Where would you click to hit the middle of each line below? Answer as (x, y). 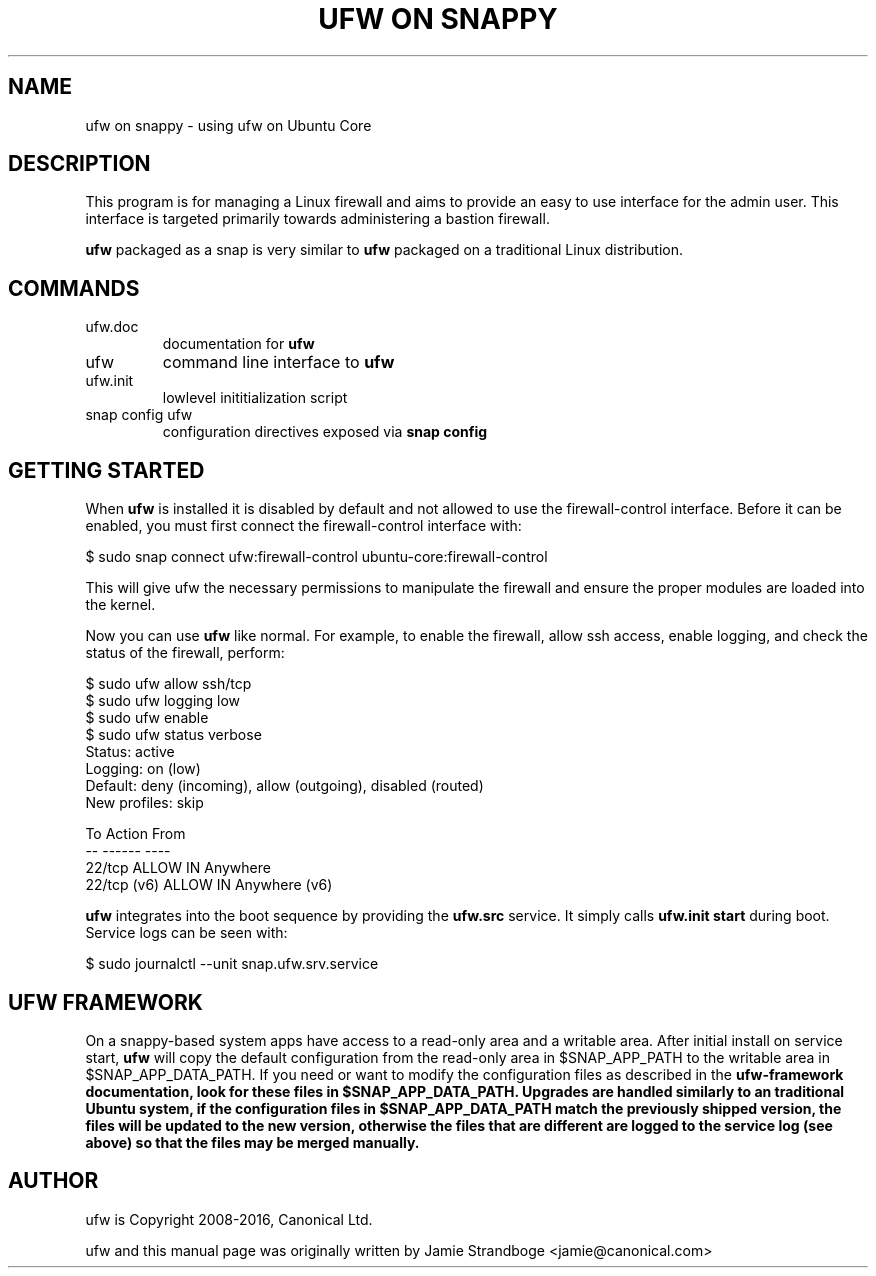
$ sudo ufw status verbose (173, 735)
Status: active (130, 752)
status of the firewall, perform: (185, 653)
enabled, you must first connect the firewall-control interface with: (303, 526)
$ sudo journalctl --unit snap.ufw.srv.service (232, 964)
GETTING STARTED (106, 470)
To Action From (135, 834)
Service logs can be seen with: (186, 933)
